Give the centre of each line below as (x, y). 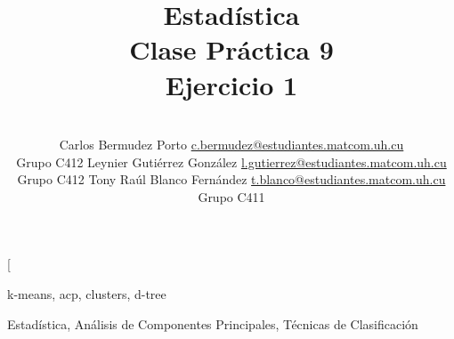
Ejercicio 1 (231, 84)
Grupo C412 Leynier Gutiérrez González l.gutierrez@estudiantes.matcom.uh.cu (231, 161)
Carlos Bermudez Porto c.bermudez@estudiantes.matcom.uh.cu (231, 145)
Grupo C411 (231, 196)
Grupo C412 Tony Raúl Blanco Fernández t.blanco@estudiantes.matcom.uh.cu (231, 179)
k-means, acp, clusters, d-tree (87, 294)
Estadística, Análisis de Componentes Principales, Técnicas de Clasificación (213, 323)
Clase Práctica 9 (231, 49)
